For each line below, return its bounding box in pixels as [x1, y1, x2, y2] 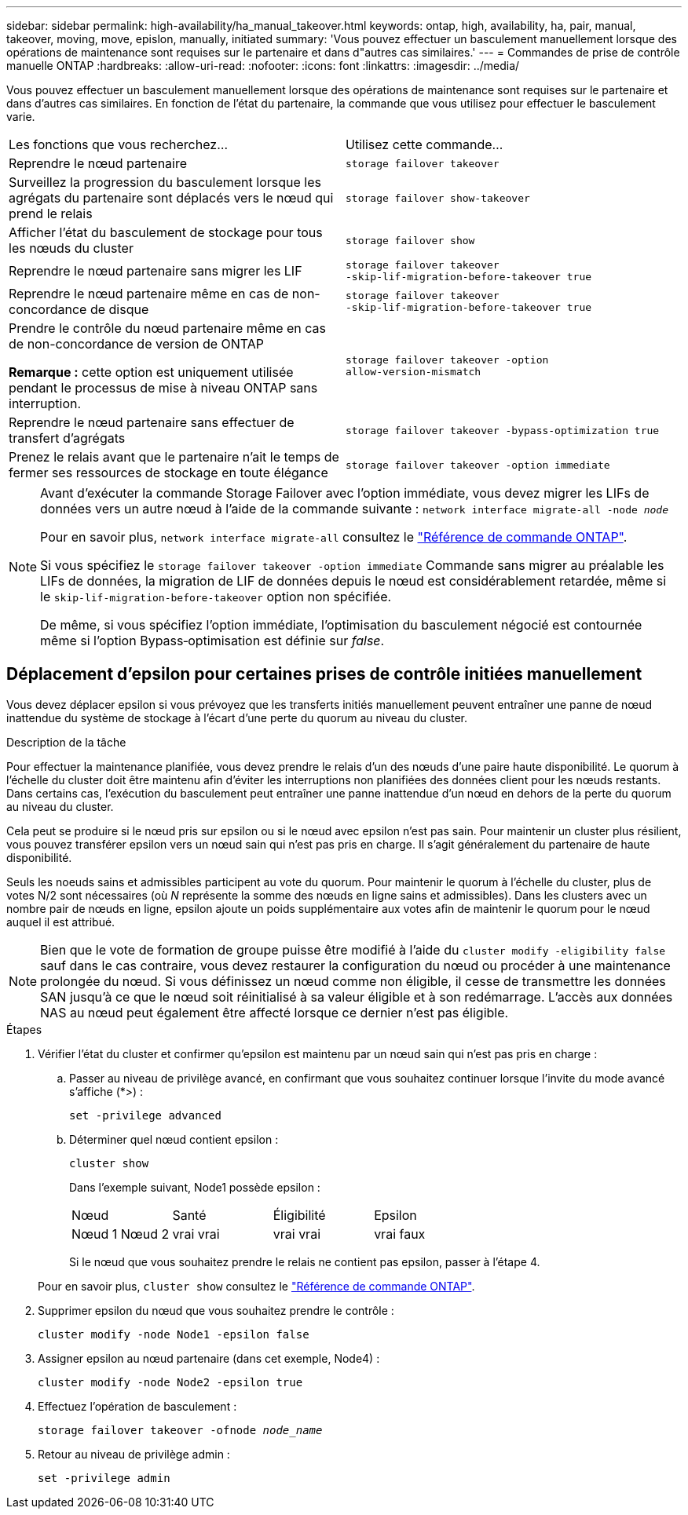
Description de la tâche [6, 735, 126, 749]
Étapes [6, 1022, 42, 1036]
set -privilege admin [38, 1471, 170, 1484]
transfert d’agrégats [9, 430, 126, 446]
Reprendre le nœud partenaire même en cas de [9, 286, 289, 301]
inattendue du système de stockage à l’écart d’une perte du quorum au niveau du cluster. [6, 710, 468, 725]
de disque [90, 301, 149, 317]
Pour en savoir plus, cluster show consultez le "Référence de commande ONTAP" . [38, 1279, 475, 1293]
